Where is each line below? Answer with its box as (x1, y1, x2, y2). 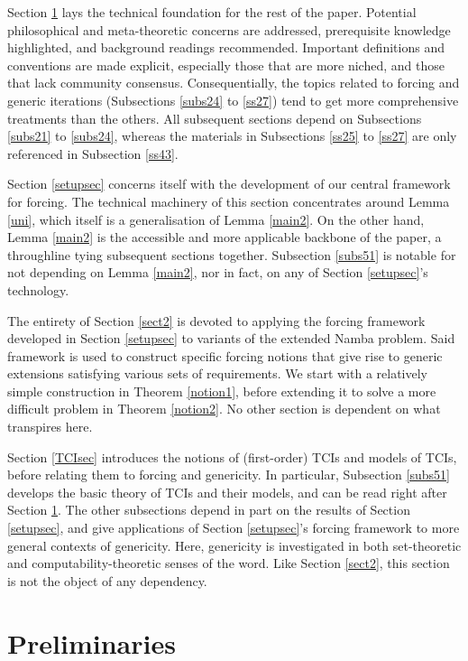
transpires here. (7, 417, 93, 436)
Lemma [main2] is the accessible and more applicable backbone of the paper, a (7, 228, 442, 247)
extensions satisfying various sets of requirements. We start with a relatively (7, 364, 427, 383)
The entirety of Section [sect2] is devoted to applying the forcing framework (7, 311, 426, 330)
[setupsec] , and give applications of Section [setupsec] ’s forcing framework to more (7, 518, 460, 537)
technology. (7, 280, 69, 299)
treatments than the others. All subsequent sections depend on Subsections (7, 108, 422, 127)
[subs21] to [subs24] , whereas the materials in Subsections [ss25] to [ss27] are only (7, 126, 457, 145)
